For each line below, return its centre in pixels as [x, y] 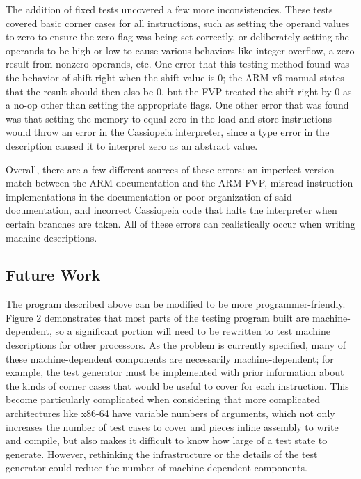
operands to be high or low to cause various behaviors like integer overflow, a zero [180, 50]
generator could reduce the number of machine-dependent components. [157, 468]
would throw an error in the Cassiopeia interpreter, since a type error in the [168, 132]
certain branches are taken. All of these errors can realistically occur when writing [180, 223]
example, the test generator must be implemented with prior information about [175, 372]
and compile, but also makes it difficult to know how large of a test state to [167, 440]
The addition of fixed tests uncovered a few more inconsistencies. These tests [169, 9]
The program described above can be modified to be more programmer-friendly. [176, 304]
